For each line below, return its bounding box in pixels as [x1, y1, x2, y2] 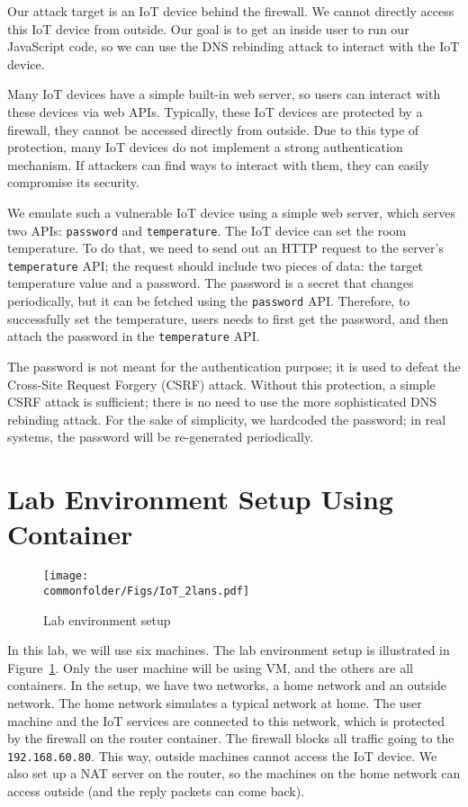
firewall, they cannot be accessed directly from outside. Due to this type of [7, 120, 419, 139]
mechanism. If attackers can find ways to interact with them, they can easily [7, 155, 429, 174]
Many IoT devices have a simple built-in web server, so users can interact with [7, 85, 441, 103]
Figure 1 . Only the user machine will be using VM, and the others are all [7, 658, 413, 677]
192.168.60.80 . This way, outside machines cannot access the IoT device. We [7, 746, 437, 765]
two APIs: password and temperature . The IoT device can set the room [7, 220, 407, 239]
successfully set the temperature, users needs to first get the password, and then [7, 309, 449, 327]
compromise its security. [7, 173, 139, 192]
